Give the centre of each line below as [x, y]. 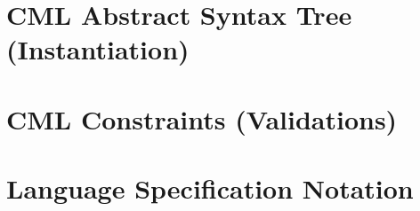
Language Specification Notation [210, 188]
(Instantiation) [98, 49]
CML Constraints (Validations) [202, 118]
